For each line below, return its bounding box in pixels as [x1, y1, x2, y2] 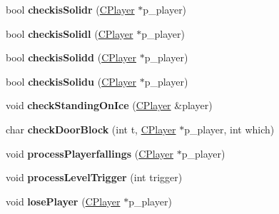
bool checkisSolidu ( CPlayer [6, 73, 136, 88]
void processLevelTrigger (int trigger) [6, 170, 183, 185]
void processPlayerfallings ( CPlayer [6, 146, 174, 160]
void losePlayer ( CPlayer [6, 193, 121, 208]
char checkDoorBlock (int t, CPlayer [6, 121, 176, 136]
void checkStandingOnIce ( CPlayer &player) [6, 98, 213, 113]
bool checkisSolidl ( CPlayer [6, 26, 133, 41]
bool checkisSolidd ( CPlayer [6, 50, 136, 65]
